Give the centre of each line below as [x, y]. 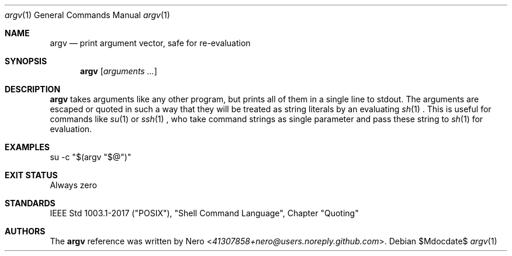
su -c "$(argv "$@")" [91, 157]
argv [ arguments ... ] [119, 71]
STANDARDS [30, 203]
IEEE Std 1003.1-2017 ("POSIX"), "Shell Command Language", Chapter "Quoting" [204, 213]
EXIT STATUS [31, 175]
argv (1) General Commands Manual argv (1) [87, 15]
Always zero [73, 185]
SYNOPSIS [26, 61]
